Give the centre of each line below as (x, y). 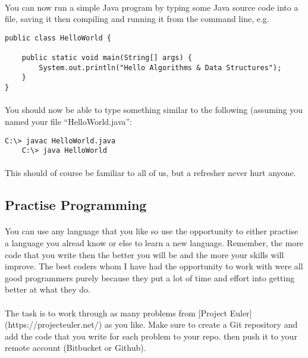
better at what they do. (48, 289)
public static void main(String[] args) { (107, 58)
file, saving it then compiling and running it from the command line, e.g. (137, 19)
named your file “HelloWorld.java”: (68, 121)
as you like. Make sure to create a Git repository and (201, 324)
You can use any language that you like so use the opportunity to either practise (152, 231)
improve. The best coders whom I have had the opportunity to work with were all (154, 266)
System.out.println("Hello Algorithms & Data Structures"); (160, 67)
